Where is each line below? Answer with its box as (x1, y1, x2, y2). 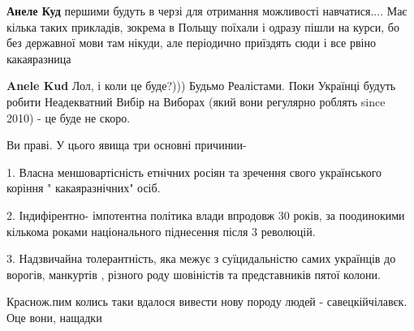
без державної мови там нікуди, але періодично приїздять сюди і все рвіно (6, 34, 376, 51)
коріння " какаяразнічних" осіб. (6, 179, 161, 196)
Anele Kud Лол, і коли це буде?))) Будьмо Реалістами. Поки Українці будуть (6, 77, 396, 94)
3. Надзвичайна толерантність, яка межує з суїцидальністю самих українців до (6, 250, 396, 267)
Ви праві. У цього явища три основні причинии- (6, 136, 247, 153)
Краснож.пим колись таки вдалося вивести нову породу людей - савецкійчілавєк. (6, 293, 408, 310)
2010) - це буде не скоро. (6, 109, 131, 126)
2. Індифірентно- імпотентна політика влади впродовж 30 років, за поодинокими (6, 206, 405, 223)
